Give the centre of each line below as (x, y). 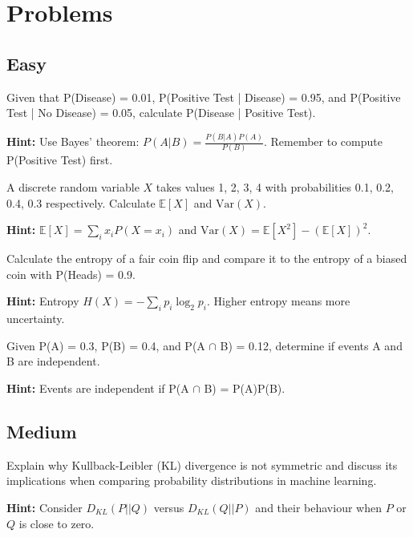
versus (169, 507)
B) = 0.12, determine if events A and (311, 345)
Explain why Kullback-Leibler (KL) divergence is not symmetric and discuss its (202, 464)
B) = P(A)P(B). (245, 388)
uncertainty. (36, 319)
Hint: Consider (45, 507)
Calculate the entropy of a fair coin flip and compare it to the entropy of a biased (207, 258)
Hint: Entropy (43, 301)
